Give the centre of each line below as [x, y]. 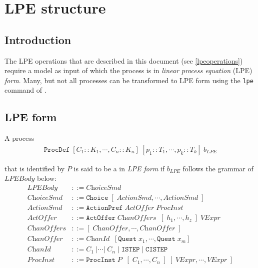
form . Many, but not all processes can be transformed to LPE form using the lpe [129, 80]
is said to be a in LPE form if [119, 168]
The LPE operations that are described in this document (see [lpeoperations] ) [124, 60]
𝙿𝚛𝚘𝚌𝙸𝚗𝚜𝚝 [101, 260]
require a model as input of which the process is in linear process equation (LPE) [128, 70]
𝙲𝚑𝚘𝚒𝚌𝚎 [97, 198]
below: [47, 178]
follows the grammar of [218, 168]
